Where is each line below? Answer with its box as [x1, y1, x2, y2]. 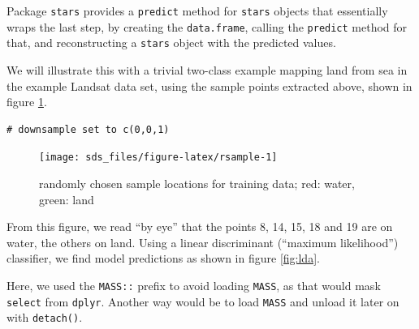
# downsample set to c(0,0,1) [6, 123, 170, 135]
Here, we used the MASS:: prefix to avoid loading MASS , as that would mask [6, 276, 381, 293]
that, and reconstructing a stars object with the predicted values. [6, 34, 336, 51]
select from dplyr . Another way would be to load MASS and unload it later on [6, 293, 400, 310]
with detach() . [6, 309, 83, 326]
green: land [39, 190, 94, 207]
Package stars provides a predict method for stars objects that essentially [6, 2, 388, 19]
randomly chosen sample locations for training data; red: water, [39, 175, 355, 191]
